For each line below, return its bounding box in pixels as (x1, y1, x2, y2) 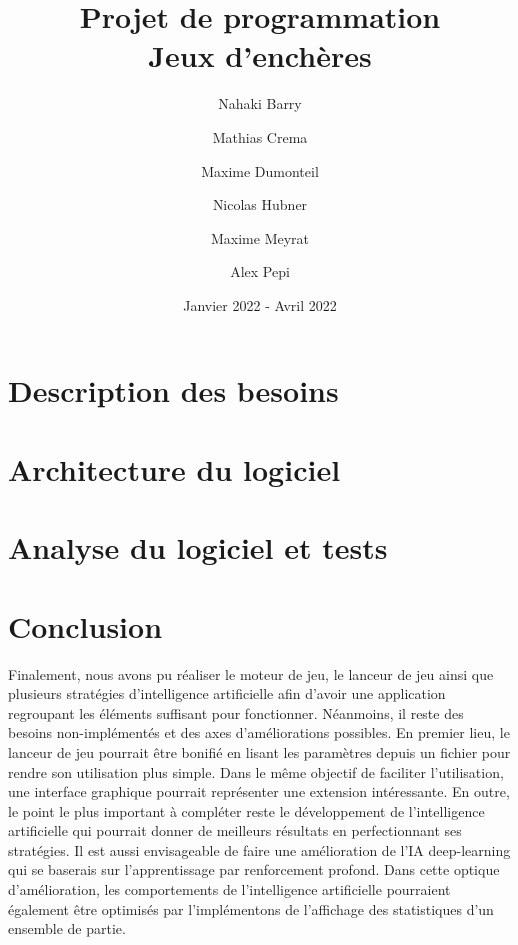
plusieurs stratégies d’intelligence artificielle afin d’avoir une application (8, 683, 446, 704)
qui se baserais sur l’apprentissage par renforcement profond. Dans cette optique (8, 859, 500, 880)
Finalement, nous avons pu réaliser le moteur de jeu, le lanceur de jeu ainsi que (8, 663, 494, 684)
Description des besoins (8, 370, 339, 411)
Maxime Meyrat (210, 227, 310, 248)
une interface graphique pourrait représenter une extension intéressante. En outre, (8, 781, 510, 802)
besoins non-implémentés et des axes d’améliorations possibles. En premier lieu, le (8, 722, 510, 743)
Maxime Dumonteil (201, 160, 319, 181)
